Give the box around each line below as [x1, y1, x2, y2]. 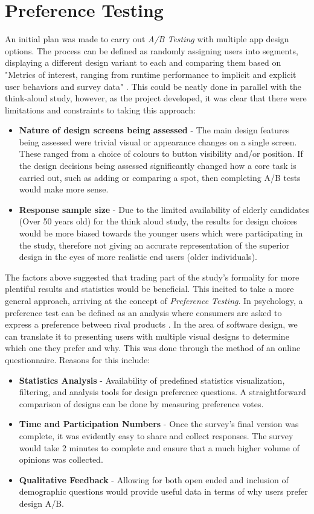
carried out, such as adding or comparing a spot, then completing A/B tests [19, 171, 301, 183]
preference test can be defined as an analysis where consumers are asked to [5, 306, 282, 319]
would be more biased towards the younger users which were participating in [19, 227, 303, 240]
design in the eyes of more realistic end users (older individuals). [19, 250, 257, 263]
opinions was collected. [19, 453, 103, 466]
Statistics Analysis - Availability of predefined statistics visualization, [19, 373, 285, 386]
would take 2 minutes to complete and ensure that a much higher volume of [19, 441, 300, 454]
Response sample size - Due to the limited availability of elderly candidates [19, 203, 309, 215]
